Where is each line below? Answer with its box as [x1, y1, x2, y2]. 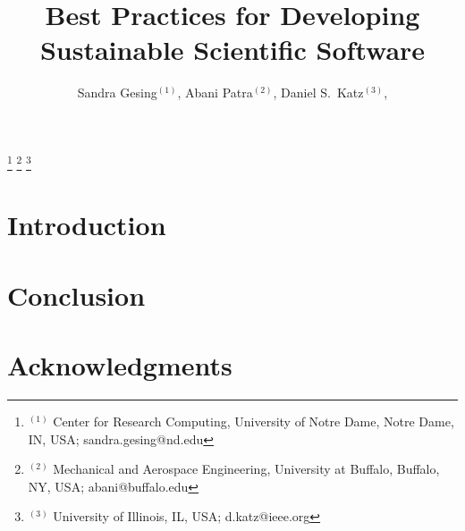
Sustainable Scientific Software [39, 31, 426, 68]
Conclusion [7, 276, 146, 313]
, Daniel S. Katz [273, 83, 364, 102]
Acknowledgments [7, 347, 232, 383]
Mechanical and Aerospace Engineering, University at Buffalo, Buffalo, [53, 459, 440, 478]
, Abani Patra [177, 83, 253, 102]
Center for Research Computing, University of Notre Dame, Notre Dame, [53, 412, 454, 431]
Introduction [7, 206, 166, 243]
